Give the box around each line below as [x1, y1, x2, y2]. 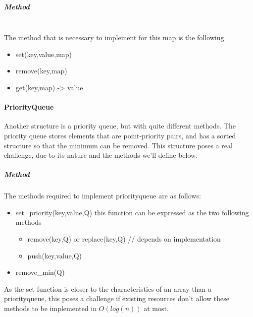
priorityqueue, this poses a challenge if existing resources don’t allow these [4, 293, 229, 304]
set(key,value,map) [15, 49, 72, 59]
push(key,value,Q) [27, 250, 82, 260]
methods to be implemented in [4, 303, 97, 314]
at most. [144, 303, 169, 314]
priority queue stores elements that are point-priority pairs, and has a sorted [4, 130, 236, 140]
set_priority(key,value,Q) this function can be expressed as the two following [15, 207, 249, 217]
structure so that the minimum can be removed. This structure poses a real [4, 140, 233, 150]
